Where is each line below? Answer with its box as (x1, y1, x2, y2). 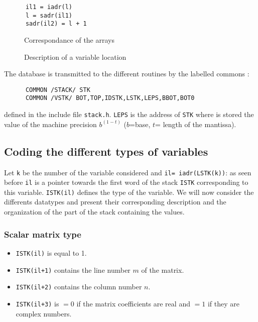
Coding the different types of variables (4, 143, 208, 159)
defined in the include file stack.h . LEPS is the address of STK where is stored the (4, 109, 254, 120)
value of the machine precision (4, 119, 97, 129)
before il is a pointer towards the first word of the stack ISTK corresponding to (4, 177, 248, 187)
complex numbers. (16, 308, 72, 318)
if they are (207, 298, 239, 308)
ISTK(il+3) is (16, 298, 59, 308)
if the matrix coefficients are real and (76, 298, 190, 308)
